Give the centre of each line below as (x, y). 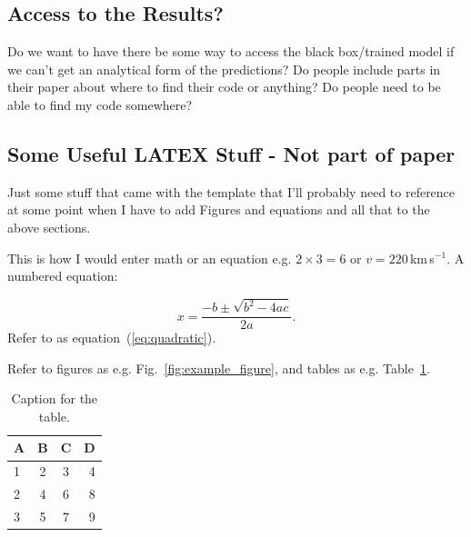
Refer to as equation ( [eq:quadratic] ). (112, 338)
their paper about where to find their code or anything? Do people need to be (224, 87)
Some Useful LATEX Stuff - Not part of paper (231, 153)
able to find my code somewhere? (100, 104)
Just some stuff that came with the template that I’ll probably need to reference (231, 191)
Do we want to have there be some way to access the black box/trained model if (231, 51)
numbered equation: (63, 276)
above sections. (49, 227)
